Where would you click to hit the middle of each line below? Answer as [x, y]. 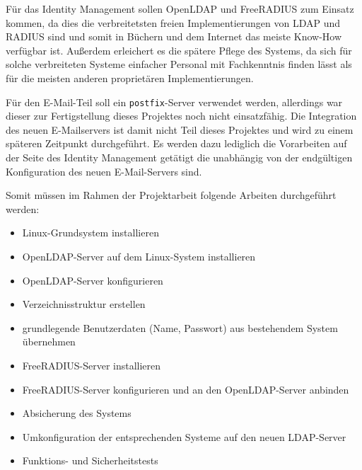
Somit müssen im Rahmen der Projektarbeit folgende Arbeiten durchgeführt [171, 195]
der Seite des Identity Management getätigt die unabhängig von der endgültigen [179, 157]
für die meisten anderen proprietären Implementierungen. [130, 78]
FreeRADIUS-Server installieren [92, 365]
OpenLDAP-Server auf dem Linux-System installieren [139, 256]
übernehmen [49, 342]
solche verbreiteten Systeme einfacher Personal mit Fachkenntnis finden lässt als [179, 64]
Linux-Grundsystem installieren [90, 233]
